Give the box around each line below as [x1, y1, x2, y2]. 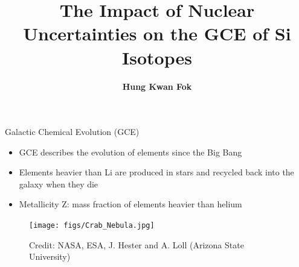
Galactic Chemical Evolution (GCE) [5, 125, 140, 138]
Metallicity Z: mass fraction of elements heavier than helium [19, 198, 242, 210]
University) [29, 250, 71, 263]
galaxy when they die [19, 177, 98, 190]
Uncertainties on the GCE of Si [23, 21, 291, 46]
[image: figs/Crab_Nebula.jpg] [29, 221, 155, 230]
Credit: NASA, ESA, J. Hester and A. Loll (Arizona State [29, 238, 244, 251]
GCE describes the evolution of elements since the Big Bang [19, 145, 242, 158]
